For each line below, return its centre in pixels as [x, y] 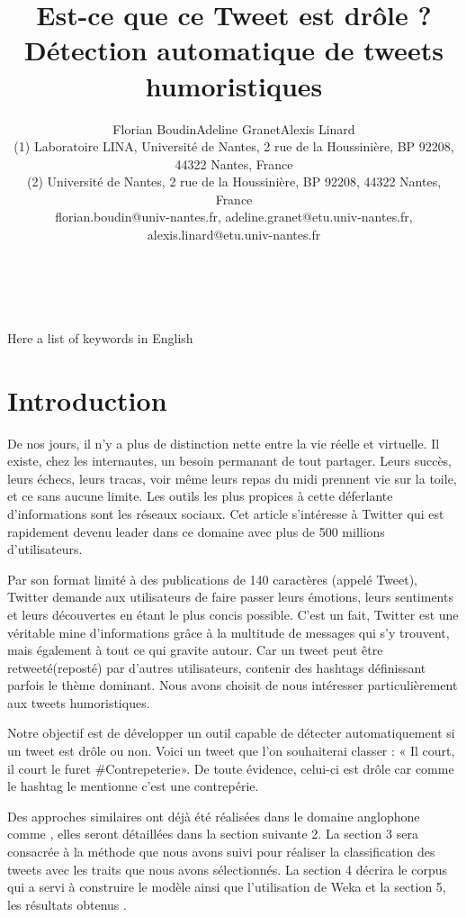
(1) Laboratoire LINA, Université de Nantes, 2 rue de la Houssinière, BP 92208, [234, 146]
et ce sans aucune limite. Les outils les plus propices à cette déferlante [200, 496]
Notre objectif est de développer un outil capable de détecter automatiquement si [231, 733]
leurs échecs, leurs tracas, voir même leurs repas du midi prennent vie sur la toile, [232, 478]
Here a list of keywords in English [100, 337]
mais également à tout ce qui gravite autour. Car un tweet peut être [195, 650]
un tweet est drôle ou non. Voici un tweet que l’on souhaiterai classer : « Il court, [231, 751]
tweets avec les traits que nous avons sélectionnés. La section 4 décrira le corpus [227, 869]
